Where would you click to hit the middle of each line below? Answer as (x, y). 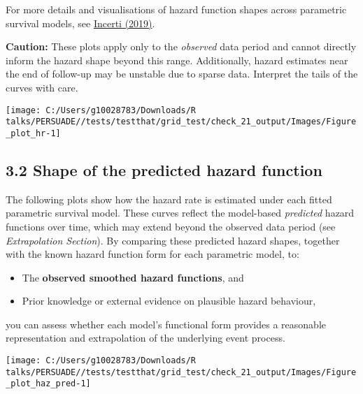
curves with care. (42, 87)
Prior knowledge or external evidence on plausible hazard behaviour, (169, 301)
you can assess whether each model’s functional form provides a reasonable (166, 324)
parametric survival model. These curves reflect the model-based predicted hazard (180, 213)
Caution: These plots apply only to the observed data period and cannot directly (181, 46)
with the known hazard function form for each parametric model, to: (152, 254)
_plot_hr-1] (33, 133)
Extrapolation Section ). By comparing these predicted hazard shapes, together (173, 240)
